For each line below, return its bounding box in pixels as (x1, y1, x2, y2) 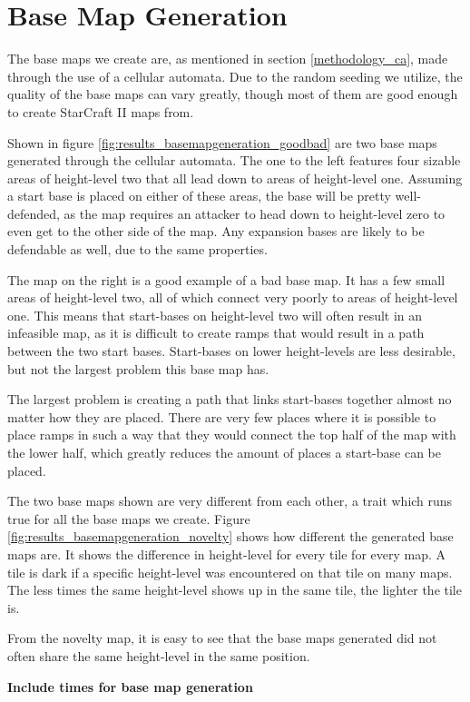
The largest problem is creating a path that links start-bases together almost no (7, 390, 452, 409)
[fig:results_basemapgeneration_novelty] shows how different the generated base (7, 527, 454, 546)
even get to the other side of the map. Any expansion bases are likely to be (7, 222, 425, 241)
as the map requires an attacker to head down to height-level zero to (64, 203, 446, 222)
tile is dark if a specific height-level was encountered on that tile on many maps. (7, 562, 453, 581)
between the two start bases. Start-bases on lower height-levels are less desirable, (7, 341, 455, 361)
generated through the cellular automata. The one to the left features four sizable (7, 151, 461, 170)
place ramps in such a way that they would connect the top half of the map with (7, 425, 456, 444)
